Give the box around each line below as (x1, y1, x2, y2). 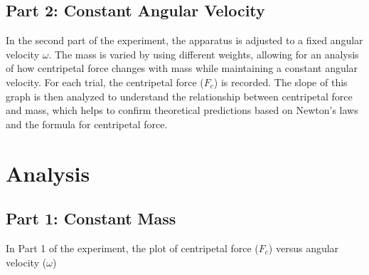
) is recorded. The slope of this (213, 74, 348, 89)
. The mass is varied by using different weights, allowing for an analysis (48, 46, 359, 61)
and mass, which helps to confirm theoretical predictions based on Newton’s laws (6, 103, 358, 118)
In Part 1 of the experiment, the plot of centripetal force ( (6, 240, 259, 255)
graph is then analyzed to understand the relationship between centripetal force (6, 88, 353, 103)
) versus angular (268, 240, 339, 255)
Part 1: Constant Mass (6, 207, 176, 229)
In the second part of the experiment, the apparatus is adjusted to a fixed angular (6, 33, 363, 48)
